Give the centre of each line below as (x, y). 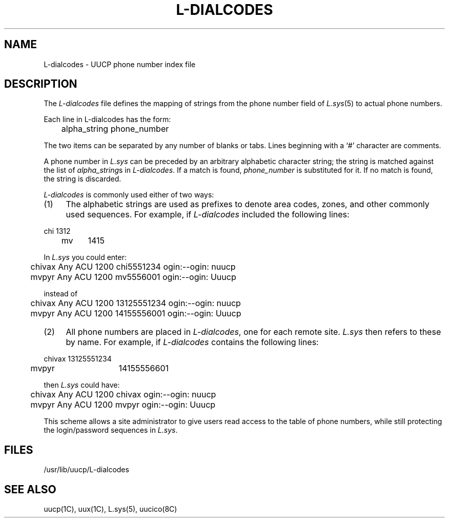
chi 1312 (57, 231)
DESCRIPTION (41, 84)
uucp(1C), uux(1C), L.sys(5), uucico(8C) (110, 509)
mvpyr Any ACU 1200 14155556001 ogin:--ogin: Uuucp (136, 314)
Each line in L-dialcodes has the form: (107, 119)
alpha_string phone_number (115, 129)
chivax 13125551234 (78, 359)
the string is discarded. (83, 179)
